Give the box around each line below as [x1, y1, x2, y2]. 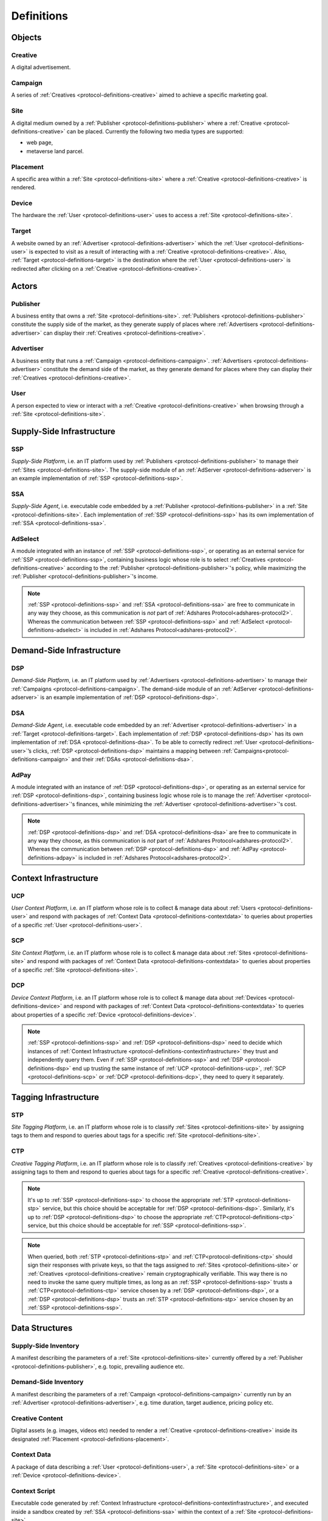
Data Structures [11, 1323, 73, 1333]
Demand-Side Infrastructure [11, 646, 121, 656]
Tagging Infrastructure [11, 1092, 100, 1102]
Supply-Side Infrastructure [11, 426, 115, 436]
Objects [11, 32, 42, 43]
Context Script [11, 1486, 55, 1495]
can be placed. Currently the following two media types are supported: [67, 128, 244, 135]
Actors [11, 280, 38, 291]
